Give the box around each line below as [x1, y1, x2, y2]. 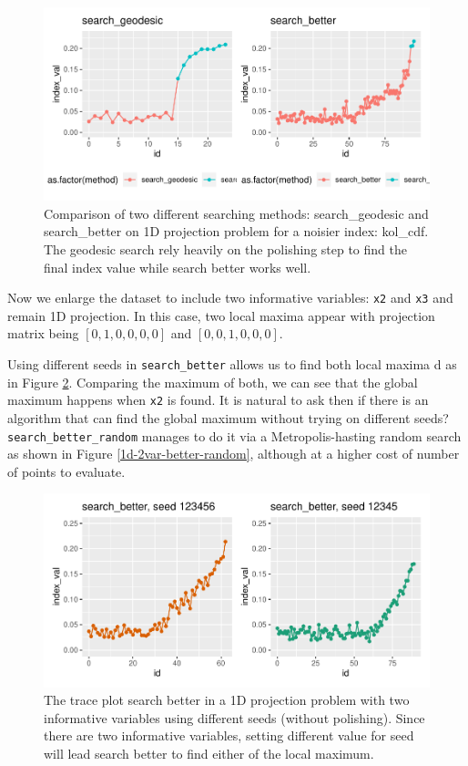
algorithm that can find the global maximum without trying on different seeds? [7, 408, 449, 427]
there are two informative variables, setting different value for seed [44, 726, 414, 745]
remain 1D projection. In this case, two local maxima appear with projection [7, 305, 435, 325]
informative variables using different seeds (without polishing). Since [44, 708, 425, 727]
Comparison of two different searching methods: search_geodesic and [44, 203, 429, 223]
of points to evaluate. [7, 461, 126, 481]
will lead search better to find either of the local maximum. [44, 743, 374, 762]
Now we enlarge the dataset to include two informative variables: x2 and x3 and [7, 288, 453, 307]
